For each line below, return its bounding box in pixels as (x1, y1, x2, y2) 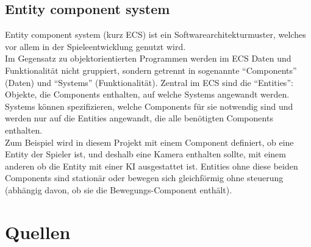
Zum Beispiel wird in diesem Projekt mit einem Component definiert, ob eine (5, 135, 294, 148)
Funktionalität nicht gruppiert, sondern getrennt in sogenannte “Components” (5, 63, 297, 76)
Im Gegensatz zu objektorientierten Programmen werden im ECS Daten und (5, 52, 291, 65)
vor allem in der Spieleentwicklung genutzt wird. (5, 40, 186, 52)
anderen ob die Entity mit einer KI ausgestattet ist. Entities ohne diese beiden (5, 159, 298, 172)
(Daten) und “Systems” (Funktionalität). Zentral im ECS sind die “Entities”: (5, 76, 293, 88)
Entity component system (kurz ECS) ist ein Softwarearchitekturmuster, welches (5, 28, 306, 41)
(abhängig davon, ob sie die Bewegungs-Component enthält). (5, 183, 232, 196)
